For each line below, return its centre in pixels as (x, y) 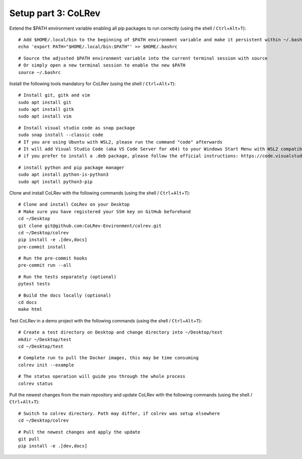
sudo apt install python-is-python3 (63, 175)
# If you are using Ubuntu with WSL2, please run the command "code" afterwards (121, 142)
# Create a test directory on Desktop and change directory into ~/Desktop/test (121, 332)
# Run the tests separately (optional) (67, 277)
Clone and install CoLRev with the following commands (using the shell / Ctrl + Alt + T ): (100, 193)
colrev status (35, 383)
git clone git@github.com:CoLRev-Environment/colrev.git (90, 226)
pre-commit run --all (45, 265)
